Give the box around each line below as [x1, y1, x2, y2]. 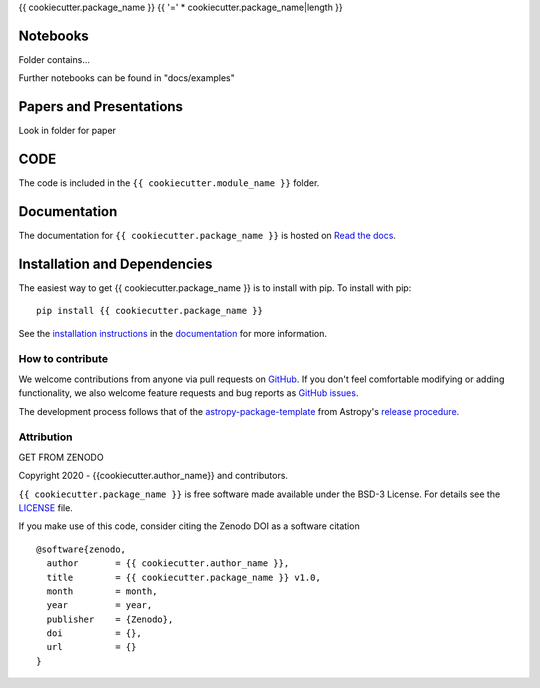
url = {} [46, 641, 137, 653]
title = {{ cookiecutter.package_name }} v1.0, [46, 571, 322, 583]
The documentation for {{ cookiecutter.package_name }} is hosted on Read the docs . [18, 230, 397, 242]
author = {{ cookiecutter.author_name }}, [46, 558, 290, 569]
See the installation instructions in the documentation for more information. [18, 327, 328, 339]
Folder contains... [18, 53, 90, 65]
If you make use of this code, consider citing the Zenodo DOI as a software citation [18, 520, 360, 532]
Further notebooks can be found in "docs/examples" [18, 72, 235, 84]
